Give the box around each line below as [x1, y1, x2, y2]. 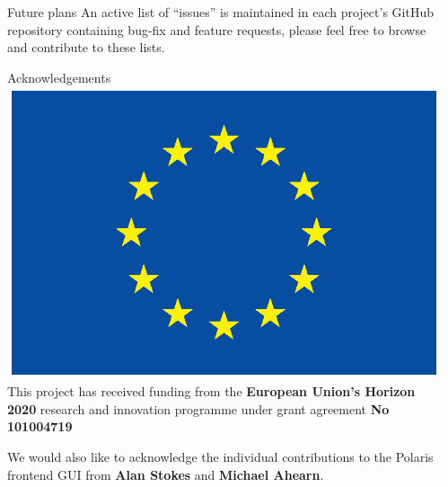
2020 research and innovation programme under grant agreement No [7, 399, 390, 418]
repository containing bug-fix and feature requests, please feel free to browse [7, 20, 426, 39]
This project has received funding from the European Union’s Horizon [7, 382, 416, 401]
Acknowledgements [7, 67, 111, 86]
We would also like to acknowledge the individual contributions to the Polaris [7, 447, 434, 465]
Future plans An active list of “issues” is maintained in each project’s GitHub [7, 3, 434, 21]
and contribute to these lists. [7, 38, 165, 57]
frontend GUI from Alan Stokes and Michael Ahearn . [7, 465, 324, 483]
